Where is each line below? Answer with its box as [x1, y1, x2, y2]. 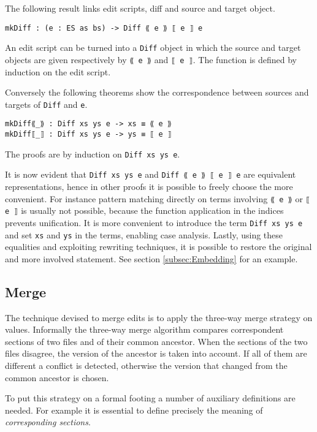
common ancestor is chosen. [5, 371, 109, 384]
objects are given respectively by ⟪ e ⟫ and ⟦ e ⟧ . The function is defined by [5, 53, 297, 66]
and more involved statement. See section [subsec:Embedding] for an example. [5, 252, 298, 265]
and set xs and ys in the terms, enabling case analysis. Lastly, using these [5, 228, 283, 241]
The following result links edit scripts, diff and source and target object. [5, 2, 275, 14]
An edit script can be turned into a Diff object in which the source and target [5, 41, 301, 54]
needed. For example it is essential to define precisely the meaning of [5, 403, 263, 416]
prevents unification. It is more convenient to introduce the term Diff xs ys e [5, 216, 303, 229]
